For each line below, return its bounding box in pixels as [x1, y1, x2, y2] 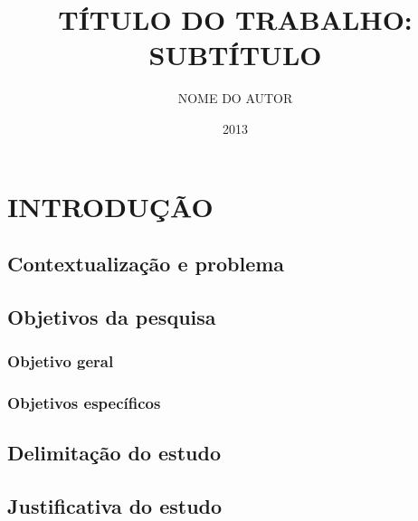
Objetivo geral [7, 350, 114, 373]
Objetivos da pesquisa [7, 302, 216, 330]
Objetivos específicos [7, 392, 161, 414]
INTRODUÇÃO [7, 187, 214, 224]
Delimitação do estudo [7, 439, 221, 467]
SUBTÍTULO [148, 36, 322, 73]
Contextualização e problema [7, 250, 285, 278]
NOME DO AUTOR [177, 89, 293, 108]
